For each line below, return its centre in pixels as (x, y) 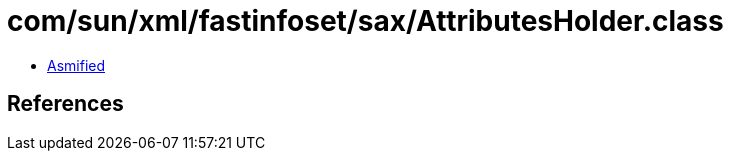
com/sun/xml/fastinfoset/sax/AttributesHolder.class (365, 21)
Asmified (76, 65)
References (65, 104)
